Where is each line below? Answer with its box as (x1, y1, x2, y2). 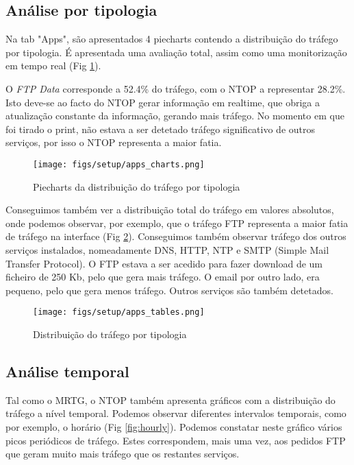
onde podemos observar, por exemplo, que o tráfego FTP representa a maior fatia (5, 215, 349, 230)
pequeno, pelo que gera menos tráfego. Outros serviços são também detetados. (5, 283, 333, 297)
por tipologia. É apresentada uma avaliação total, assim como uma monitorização (5, 45, 347, 59)
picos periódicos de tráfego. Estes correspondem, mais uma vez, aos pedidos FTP (5, 433, 346, 447)
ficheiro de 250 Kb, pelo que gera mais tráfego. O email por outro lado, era (5, 270, 320, 284)
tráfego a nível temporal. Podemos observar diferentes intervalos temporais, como (5, 406, 346, 420)
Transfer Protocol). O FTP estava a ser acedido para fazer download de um (5, 256, 323, 270)
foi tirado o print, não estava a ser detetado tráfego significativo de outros (5, 121, 316, 136)
